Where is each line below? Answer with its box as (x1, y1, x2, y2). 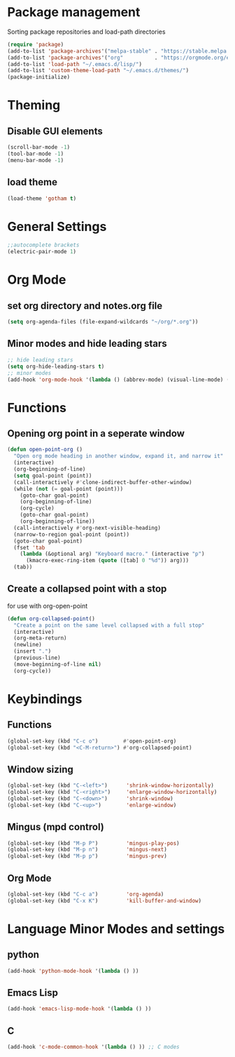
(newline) (13, 641, 42, 649)
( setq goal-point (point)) (13, 472, 92, 479)
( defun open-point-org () (7, 446, 83, 453)
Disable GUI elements (7, 125, 103, 137)
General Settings (7, 218, 107, 234)
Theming (7, 98, 61, 113)
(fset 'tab (13, 544, 45, 551)
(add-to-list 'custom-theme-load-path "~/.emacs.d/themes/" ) (7, 67, 190, 74)
